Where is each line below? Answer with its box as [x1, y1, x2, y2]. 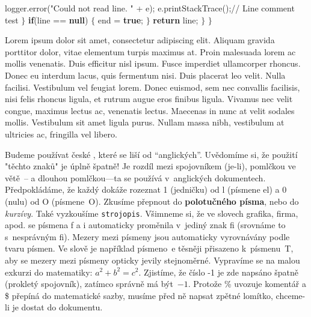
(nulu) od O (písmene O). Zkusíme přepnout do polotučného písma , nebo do [5, 195, 299, 207]
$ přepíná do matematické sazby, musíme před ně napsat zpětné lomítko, [5, 289, 273, 301]
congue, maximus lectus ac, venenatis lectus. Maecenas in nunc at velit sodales [5, 104, 295, 116]
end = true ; [97, 13, 143, 26]
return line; [153, 13, 199, 26]
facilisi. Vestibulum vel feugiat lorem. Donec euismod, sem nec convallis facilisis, [5, 80, 300, 93]
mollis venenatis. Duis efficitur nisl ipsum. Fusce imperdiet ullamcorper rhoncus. [5, 57, 301, 70]
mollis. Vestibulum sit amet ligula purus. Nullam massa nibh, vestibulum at [5, 116, 285, 128]
